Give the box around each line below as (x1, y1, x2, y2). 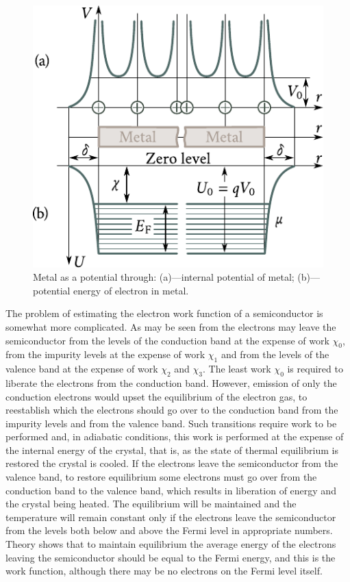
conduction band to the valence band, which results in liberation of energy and (5, 483, 336, 497)
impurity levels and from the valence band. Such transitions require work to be (5, 416, 337, 430)
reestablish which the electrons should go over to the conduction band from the (5, 403, 338, 417)
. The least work (203, 362, 271, 376)
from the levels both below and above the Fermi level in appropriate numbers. (5, 523, 333, 537)
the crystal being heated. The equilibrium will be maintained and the (5, 496, 297, 511)
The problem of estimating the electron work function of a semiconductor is (5, 306, 323, 320)
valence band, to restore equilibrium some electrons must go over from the (5, 470, 317, 484)
